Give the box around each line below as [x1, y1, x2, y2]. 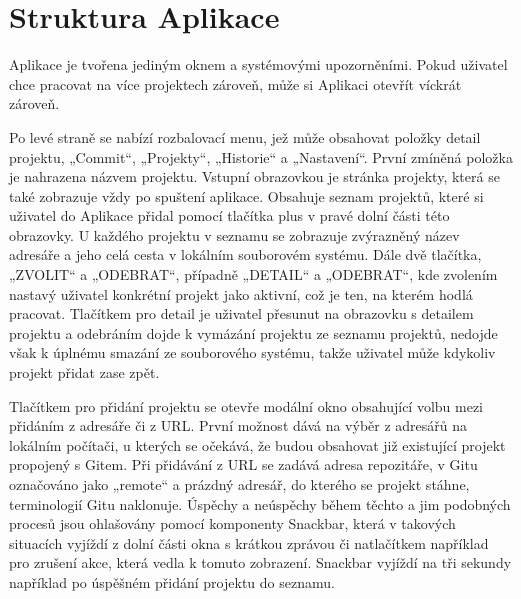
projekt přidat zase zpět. [9, 362, 160, 383]
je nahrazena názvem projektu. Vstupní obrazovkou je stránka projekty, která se [9, 166, 500, 187]
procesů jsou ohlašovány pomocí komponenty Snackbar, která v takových [9, 513, 456, 534]
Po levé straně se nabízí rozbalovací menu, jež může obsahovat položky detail [9, 126, 481, 147]
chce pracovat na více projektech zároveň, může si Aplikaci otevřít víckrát [9, 73, 462, 94]
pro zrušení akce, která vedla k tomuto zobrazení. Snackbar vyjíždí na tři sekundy [9, 552, 512, 573]
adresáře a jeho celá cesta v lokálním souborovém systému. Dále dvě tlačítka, [9, 244, 482, 265]
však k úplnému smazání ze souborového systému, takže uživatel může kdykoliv [9, 342, 496, 363]
